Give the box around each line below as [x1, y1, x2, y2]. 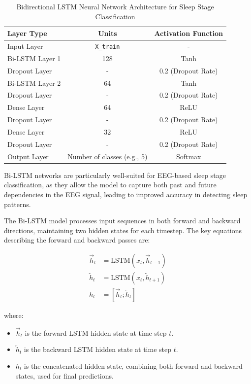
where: [4, 310, 24, 320]
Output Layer [7, 151, 49, 161]
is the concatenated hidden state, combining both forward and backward [24, 361, 243, 371]
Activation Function [154, 28, 223, 38]
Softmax [176, 151, 201, 161]
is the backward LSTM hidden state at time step [24, 344, 171, 354]
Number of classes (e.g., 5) [67, 151, 148, 161]
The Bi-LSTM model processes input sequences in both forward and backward [4, 215, 241, 226]
